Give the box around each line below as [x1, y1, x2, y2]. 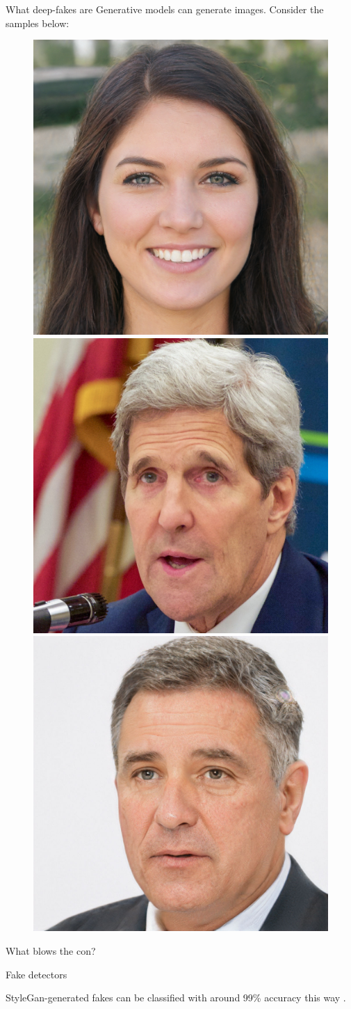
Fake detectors [6, 967, 67, 981]
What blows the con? [6, 943, 96, 958]
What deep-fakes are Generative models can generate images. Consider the [6, 2, 324, 16]
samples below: [6, 15, 70, 30]
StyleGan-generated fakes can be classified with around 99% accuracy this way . [6, 990, 346, 1005]
